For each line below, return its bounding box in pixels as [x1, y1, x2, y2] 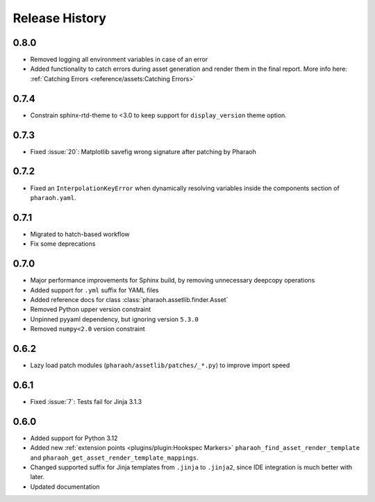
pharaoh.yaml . [30, 193, 76, 201]
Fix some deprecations [30, 240, 96, 248]
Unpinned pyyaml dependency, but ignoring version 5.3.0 [30, 315, 199, 323]
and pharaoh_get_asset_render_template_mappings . [30, 453, 199, 462]
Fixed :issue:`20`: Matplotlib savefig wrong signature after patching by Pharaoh [30, 147, 256, 156]
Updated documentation [30, 483, 100, 491]
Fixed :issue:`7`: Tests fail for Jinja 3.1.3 [30, 397, 142, 405]
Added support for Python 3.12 [30, 434, 118, 442]
